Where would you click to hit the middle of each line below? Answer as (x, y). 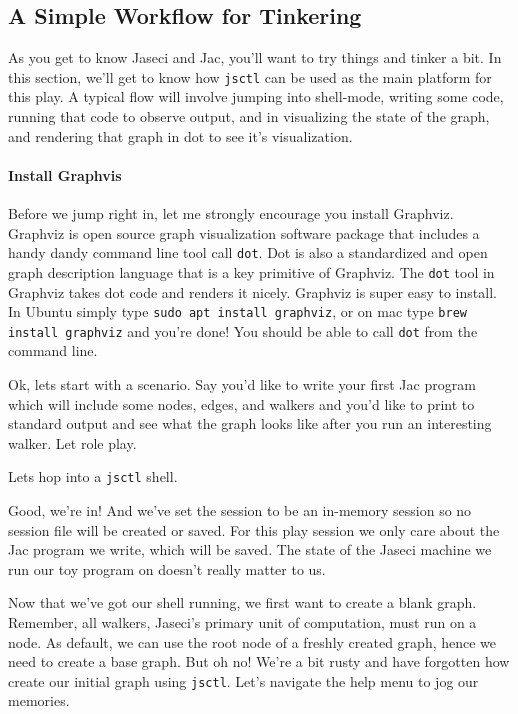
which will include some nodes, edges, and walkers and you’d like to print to (241, 403)
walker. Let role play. (72, 442)
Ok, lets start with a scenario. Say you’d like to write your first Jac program (242, 384)
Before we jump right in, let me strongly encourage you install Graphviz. (231, 213)
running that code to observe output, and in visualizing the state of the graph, (249, 116)
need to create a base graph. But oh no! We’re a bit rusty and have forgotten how (259, 661)
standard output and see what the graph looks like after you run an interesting (250, 423)
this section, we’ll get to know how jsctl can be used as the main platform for (250, 76)
